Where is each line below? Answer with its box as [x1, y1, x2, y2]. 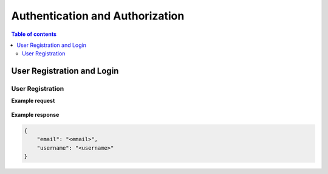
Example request [11, 97, 55, 105]
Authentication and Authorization [11, 9, 185, 23]
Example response [11, 111, 60, 118]
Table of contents [11, 30, 57, 38]
